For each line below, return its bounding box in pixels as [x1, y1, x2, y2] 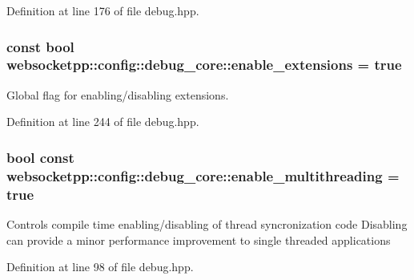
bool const [6, 147, 74, 167]
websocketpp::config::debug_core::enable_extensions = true [6, 55, 402, 75]
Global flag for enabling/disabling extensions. [6, 86, 229, 103]
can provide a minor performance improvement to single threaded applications [6, 231, 391, 248]
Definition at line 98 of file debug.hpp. [6, 258, 194, 275]
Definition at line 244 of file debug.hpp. [6, 113, 199, 130]
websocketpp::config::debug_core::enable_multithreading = [6, 165, 400, 185]
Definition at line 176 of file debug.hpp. [6, 2, 199, 18]
